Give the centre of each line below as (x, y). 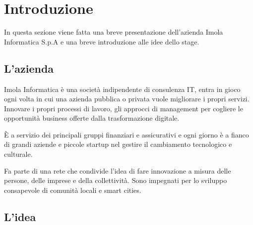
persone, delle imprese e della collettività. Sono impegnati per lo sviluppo (116, 180)
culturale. (18, 154)
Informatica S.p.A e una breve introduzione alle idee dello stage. (102, 41)
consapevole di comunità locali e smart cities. (73, 190)
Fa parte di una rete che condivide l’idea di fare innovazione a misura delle (118, 170)
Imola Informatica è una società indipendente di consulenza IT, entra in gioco (122, 89)
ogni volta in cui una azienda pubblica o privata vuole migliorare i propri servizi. (127, 99)
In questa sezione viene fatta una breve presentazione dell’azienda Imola (114, 32)
